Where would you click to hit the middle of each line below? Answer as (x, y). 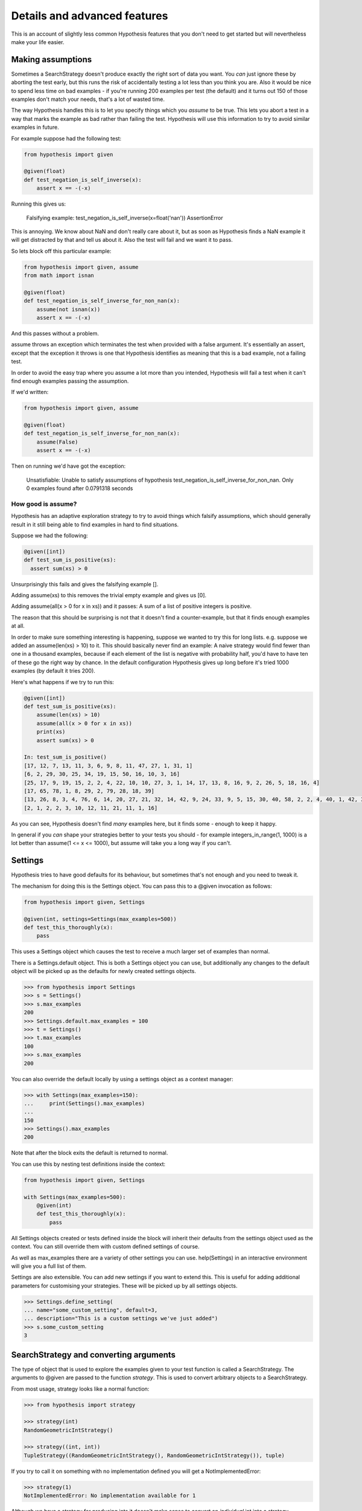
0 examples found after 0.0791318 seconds (80, 488)
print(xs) (51, 732)
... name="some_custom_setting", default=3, (91, 1310)
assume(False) (57, 442)
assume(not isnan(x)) (68, 309)
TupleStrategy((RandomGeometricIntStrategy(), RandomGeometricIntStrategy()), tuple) (154, 1455)
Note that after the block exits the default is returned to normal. (90, 1153)
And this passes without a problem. (55, 333)
